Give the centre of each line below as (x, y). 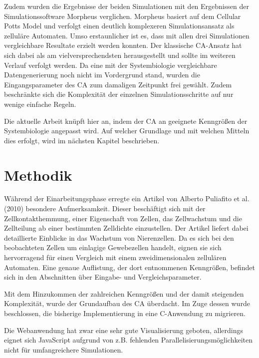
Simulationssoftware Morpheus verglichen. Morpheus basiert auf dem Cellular (123, 16)
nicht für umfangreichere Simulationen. (64, 349)
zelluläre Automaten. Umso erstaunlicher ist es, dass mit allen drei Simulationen (127, 35)
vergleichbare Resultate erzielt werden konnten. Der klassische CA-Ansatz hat (123, 45)
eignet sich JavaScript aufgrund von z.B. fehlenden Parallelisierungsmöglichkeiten (129, 340)
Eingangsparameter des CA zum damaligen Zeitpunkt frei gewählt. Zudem (118, 84)
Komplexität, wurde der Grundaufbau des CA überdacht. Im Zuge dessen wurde (127, 303)
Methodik (38, 175)
